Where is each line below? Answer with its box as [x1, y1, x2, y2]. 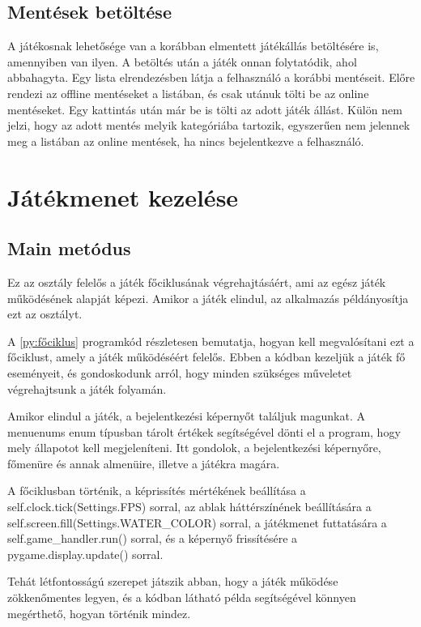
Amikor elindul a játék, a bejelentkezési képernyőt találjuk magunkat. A [7, 407, 365, 424]
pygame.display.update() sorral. [7, 545, 164, 562]
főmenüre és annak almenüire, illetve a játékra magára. [7, 454, 280, 471]
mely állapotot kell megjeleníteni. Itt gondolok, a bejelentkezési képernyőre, [7, 439, 381, 456]
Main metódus [7, 236, 131, 261]
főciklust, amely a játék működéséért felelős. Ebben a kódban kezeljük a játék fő [7, 348, 406, 365]
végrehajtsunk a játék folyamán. [7, 380, 167, 397]
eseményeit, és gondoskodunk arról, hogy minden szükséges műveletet [7, 364, 352, 381]
